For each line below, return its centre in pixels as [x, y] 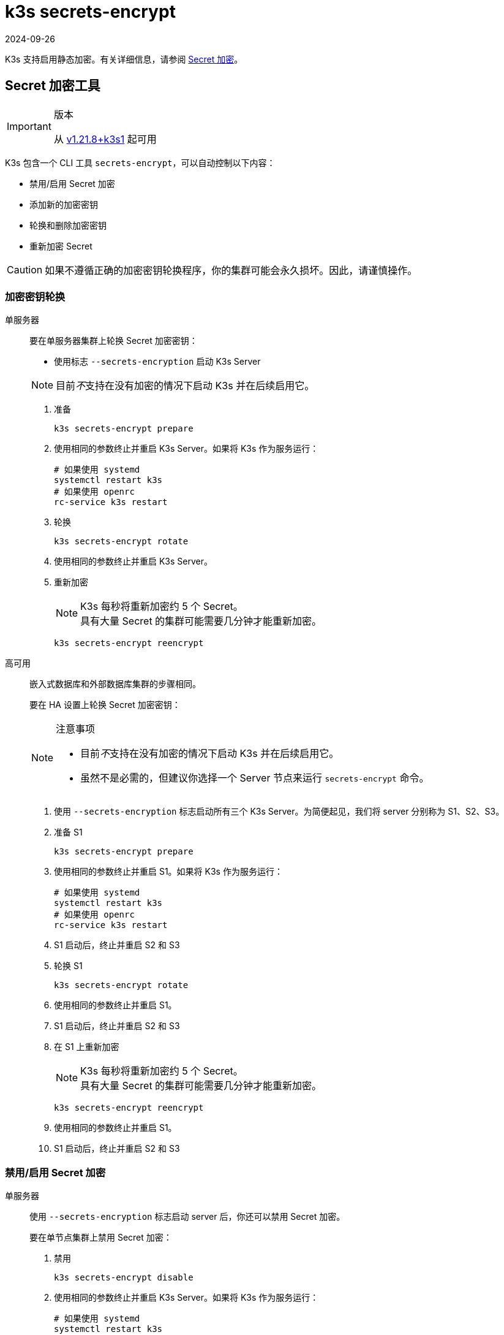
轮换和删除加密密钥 [68, 225]
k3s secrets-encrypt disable [124, 1278]
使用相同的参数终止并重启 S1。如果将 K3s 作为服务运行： [168, 872]
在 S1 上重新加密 [87, 1047]
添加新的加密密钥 [64, 204]
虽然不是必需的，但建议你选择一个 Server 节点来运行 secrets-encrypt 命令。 [255, 778]
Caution [25, 269]
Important [29, 126]
